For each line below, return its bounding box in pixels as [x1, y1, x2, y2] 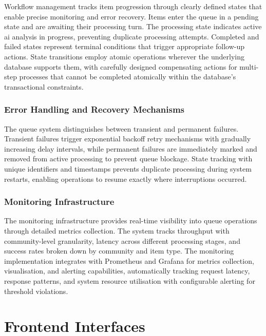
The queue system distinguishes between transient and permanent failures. [4, 123, 239, 134]
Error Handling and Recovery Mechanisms [4, 103, 185, 116]
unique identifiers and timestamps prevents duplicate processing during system [4, 163, 252, 174]
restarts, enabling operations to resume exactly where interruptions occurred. [4, 173, 247, 184]
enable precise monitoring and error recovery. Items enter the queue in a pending [4, 11, 259, 22]
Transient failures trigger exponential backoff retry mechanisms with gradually [4, 133, 251, 144]
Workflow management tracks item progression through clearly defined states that [4, 1, 262, 11]
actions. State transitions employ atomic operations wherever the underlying [4, 51, 244, 61]
